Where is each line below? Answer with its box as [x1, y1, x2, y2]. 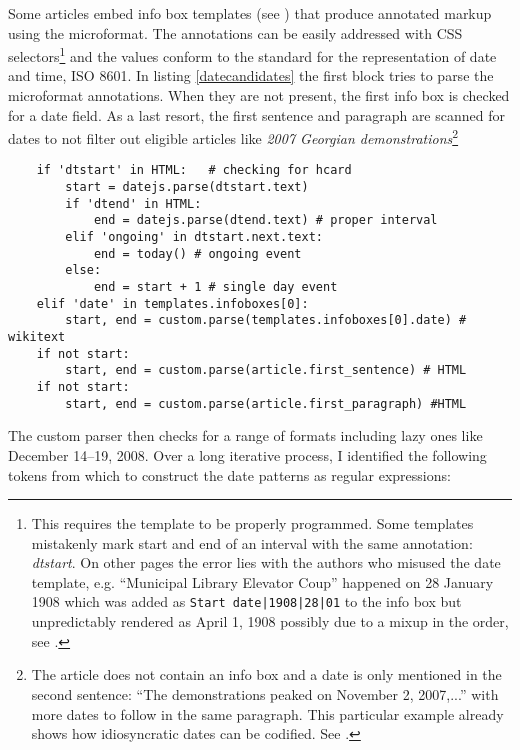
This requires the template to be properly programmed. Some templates [31, 513, 474, 534]
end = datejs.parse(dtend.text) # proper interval [93, 213, 438, 228]
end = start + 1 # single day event [93, 280, 338, 295]
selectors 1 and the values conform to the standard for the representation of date [8, 43, 497, 66]
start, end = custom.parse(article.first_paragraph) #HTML [65, 396, 467, 411]
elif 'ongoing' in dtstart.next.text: [65, 230, 323, 245]
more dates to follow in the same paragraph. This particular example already [31, 703, 504, 724]
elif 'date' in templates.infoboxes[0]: [36, 296, 309, 311]
